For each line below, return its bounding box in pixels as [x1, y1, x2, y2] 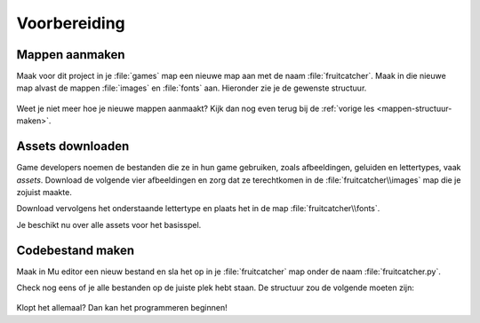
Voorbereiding [16, 13, 126, 33]
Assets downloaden [16, 138, 130, 154]
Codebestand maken [16, 242, 135, 257]
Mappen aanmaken [16, 47, 125, 62]
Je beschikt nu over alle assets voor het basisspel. [16, 219, 202, 230]
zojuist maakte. [16, 186, 73, 197]
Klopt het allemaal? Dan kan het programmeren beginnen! [16, 303, 228, 313]
